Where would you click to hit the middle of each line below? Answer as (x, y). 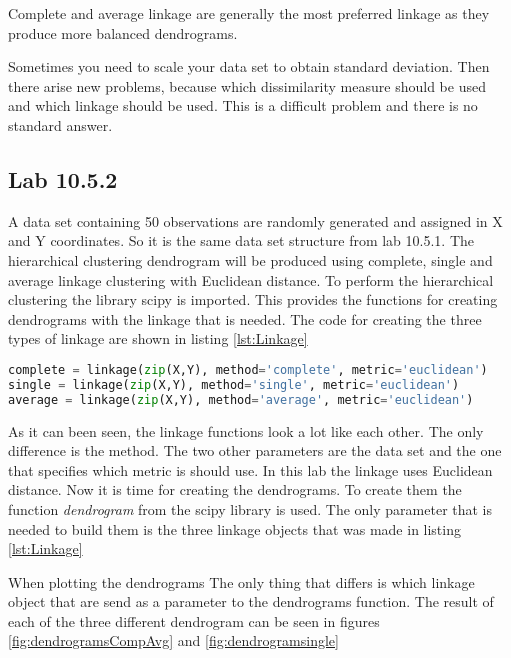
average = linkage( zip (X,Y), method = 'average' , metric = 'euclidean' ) (241, 399)
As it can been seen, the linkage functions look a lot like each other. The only (246, 430)
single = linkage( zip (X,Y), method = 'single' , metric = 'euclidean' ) (234, 384)
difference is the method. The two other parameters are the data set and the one (255, 450)
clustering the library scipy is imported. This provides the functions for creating (253, 299)
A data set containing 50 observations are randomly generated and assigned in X (255, 220)
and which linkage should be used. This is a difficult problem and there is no (243, 105)
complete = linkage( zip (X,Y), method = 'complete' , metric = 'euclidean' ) (248, 369)
